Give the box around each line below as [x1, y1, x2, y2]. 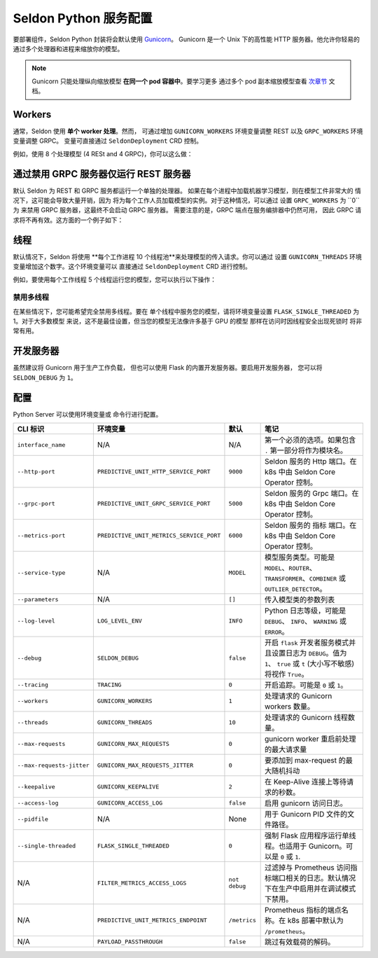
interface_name [17, 441, 66, 448]
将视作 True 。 [264, 669, 309, 679]
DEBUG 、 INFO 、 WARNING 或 [264, 616, 346, 626]
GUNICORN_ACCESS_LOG [97, 799, 163, 807]
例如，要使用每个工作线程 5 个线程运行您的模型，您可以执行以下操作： [13, 275, 217, 284]
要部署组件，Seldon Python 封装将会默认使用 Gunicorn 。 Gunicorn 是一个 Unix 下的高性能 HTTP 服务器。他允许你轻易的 [13, 35, 360, 43]
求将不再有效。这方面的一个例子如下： [13, 216, 124, 224]
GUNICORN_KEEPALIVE [97, 783, 160, 791]
